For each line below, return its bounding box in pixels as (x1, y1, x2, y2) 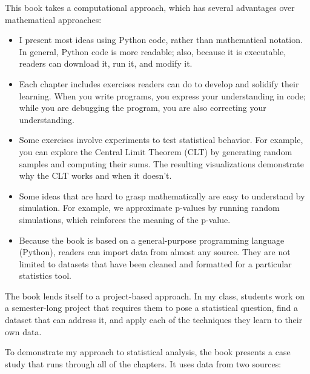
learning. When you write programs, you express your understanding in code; (19, 89, 306, 102)
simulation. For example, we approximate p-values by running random (19, 201, 280, 214)
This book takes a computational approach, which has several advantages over (5, 1, 295, 13)
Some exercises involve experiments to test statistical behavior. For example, (19, 133, 303, 146)
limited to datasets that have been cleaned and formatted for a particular (19, 257, 292, 270)
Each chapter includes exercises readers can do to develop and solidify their (19, 77, 299, 90)
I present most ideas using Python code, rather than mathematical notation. (19, 33, 303, 46)
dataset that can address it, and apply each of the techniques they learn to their (5, 313, 303, 326)
